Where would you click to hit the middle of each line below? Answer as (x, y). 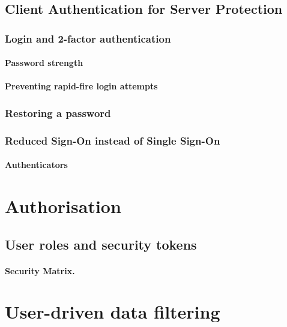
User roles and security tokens (101, 244)
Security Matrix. (40, 270)
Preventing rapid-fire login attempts (81, 86)
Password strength (44, 63)
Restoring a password (58, 112)
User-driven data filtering (113, 312)
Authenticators (36, 165)
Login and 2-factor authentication (88, 38)
